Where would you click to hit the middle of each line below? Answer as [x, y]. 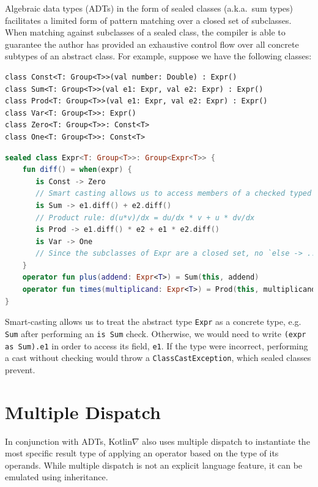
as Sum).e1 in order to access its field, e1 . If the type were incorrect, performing [157, 345]
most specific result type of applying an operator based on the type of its [142, 453]
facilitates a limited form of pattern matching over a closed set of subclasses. [148, 20]
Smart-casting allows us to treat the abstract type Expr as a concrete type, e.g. [153, 322]
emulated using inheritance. [57, 477]
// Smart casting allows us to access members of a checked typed [174, 194]
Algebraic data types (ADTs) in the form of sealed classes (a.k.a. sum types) [149, 8]
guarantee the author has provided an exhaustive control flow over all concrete [152, 44]
